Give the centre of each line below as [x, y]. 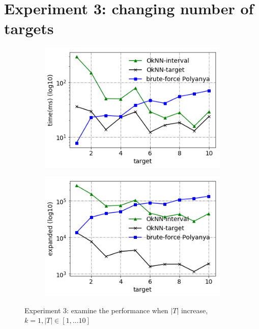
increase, [194, 310]
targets [29, 28]
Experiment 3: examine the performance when [96, 310]
